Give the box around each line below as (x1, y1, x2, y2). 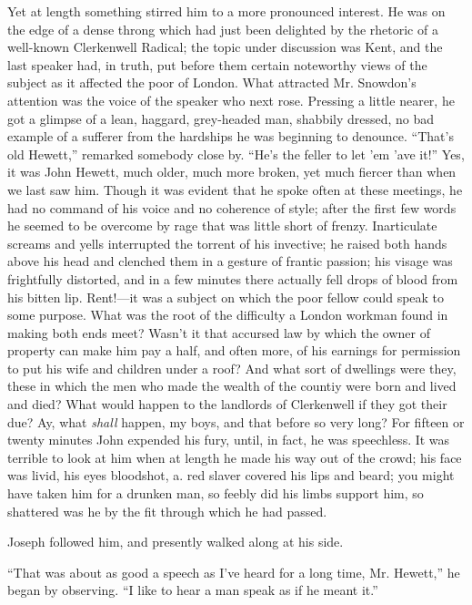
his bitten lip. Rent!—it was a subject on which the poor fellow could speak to (7, 287, 445, 306)
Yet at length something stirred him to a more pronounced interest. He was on (7, 2, 446, 20)
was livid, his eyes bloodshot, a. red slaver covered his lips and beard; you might (7, 466, 455, 485)
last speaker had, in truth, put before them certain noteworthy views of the (7, 55, 427, 74)
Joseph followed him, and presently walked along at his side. (7, 532, 344, 551)
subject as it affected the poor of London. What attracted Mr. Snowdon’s (7, 73, 417, 92)
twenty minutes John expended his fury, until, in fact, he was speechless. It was (7, 430, 450, 449)
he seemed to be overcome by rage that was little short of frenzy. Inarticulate (7, 216, 437, 235)
